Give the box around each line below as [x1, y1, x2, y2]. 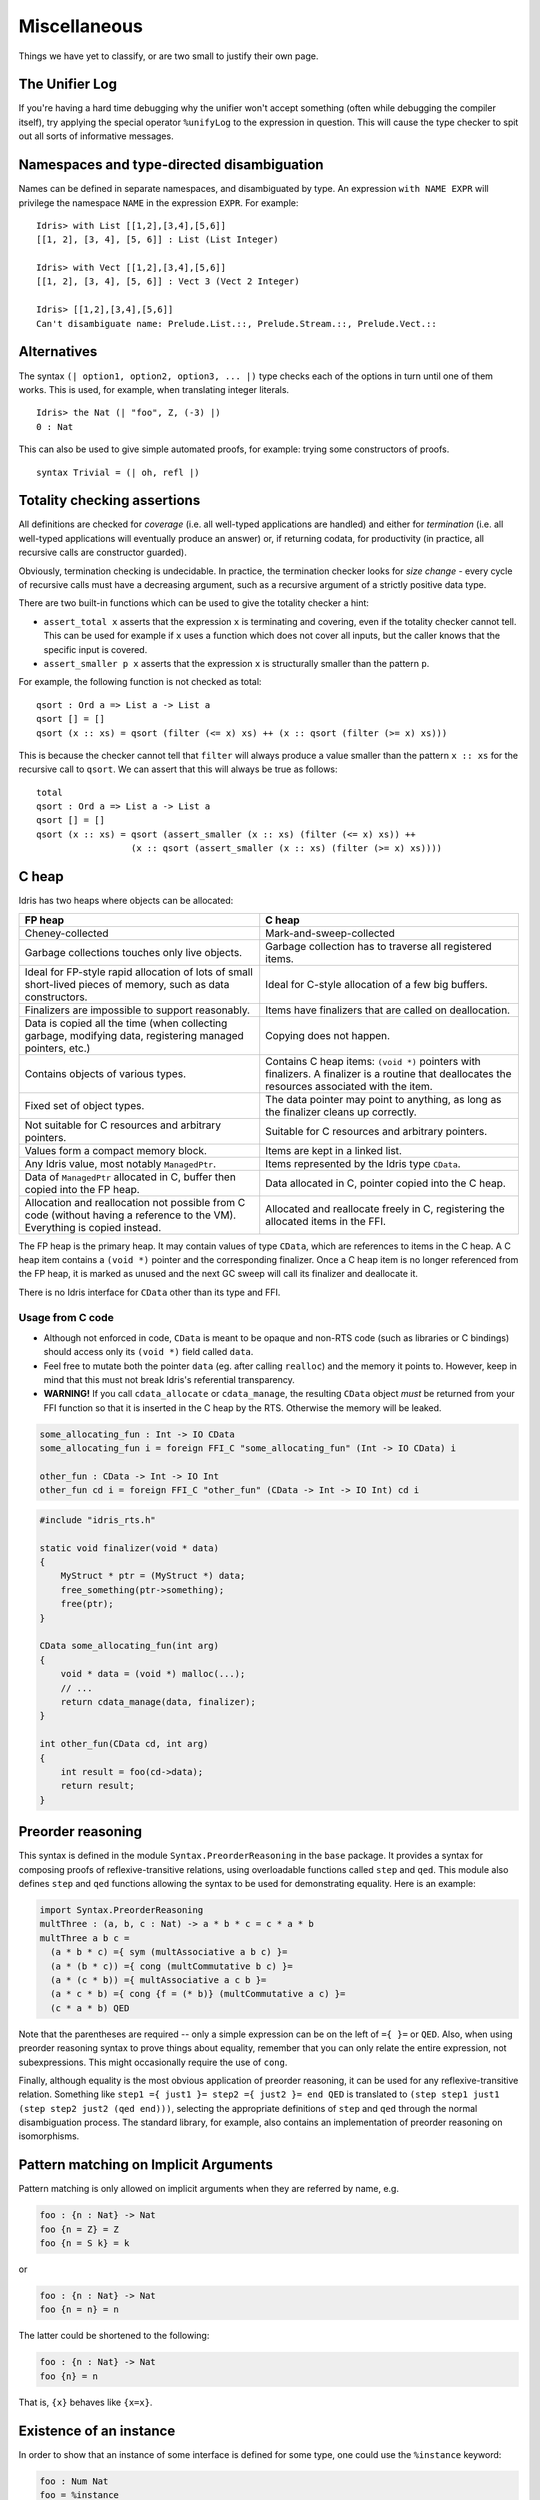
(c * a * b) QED [50, 2002, 130, 2014]
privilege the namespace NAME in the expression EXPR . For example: [18, 196, 299, 209]
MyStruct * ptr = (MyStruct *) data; [60, 1570, 246, 1582]
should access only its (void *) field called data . [43, 1346, 254, 1358]
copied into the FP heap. [24, 1182, 140, 1196]
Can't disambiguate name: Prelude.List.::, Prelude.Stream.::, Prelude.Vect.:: [36, 318, 437, 329]
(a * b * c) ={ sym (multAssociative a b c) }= [50, 1946, 288, 1958]
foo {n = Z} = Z [39, 2223, 120, 2235]
